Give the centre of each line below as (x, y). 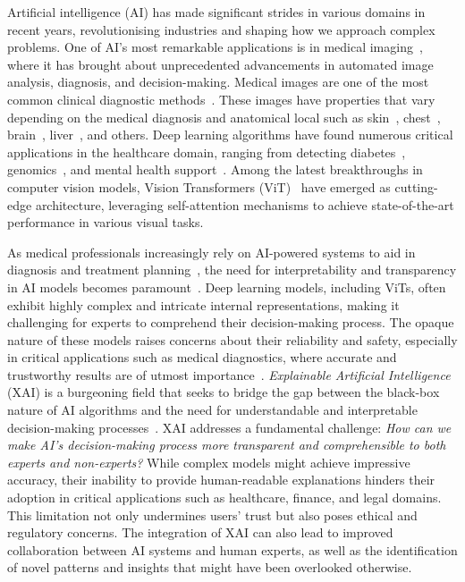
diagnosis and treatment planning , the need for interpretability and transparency (232, 270)
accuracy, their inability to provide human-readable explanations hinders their (221, 480)
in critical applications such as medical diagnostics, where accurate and (202, 357)
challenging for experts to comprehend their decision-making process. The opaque (231, 322)
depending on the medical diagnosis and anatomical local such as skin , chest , (224, 117)
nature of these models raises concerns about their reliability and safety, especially (232, 339)
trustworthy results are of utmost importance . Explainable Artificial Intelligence (229, 374)
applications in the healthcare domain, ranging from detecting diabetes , (207, 152)
